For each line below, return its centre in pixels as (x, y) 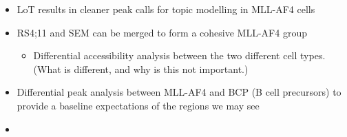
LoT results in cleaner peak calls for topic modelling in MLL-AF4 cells (166, 9)
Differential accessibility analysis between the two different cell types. (179, 55)
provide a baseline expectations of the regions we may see (138, 105)
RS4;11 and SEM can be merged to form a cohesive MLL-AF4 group (162, 32)
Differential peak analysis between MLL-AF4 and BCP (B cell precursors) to (179, 92)
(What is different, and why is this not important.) (141, 68)
